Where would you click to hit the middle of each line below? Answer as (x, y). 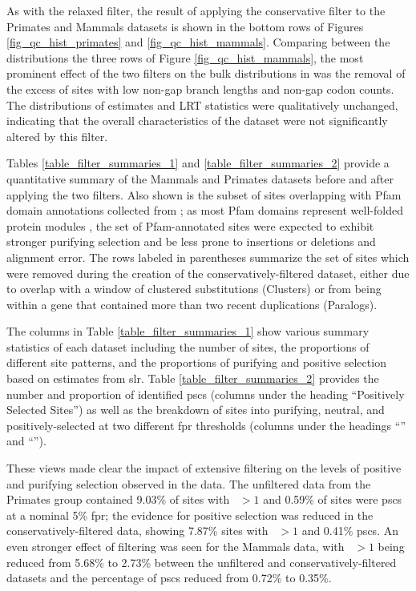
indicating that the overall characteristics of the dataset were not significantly (197, 121)
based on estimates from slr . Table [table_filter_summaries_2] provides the (193, 378)
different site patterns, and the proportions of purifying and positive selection (196, 362)
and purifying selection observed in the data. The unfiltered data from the (189, 483)
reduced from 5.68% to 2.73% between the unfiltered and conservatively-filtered (202, 562)
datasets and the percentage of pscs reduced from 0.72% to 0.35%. (169, 578)
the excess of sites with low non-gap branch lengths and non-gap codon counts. (200, 88)
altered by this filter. (57, 136)
